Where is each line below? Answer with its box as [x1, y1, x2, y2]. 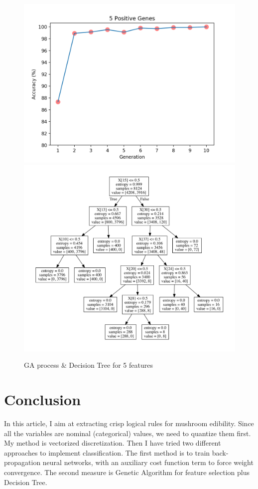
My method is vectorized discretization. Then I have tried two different [4, 438, 221, 448]
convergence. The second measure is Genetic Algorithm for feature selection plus [4, 467, 250, 477]
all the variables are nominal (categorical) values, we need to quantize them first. [4, 428, 251, 438]
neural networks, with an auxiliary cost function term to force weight [42, 457, 254, 468]
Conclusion [4, 389, 81, 410]
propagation [4, 457, 41, 468]
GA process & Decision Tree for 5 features [24, 360, 153, 370]
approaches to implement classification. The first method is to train [4, 447, 210, 458]
